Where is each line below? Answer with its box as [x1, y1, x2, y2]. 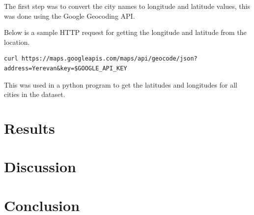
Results [4, 118, 55, 138]
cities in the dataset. [4, 89, 65, 99]
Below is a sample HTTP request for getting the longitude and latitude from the [4, 27, 247, 37]
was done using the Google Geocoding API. [4, 10, 135, 21]
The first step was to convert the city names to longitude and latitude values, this [4, 1, 251, 11]
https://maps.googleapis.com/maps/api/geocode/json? [21, 55, 198, 62]
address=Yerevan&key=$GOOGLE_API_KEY [4, 64, 127, 72]
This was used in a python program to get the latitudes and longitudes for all [4, 79, 237, 90]
